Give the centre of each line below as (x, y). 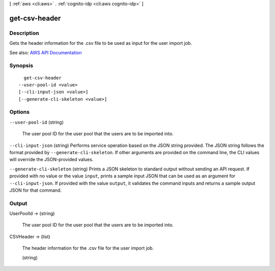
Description (24, 33)
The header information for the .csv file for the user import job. (88, 248)
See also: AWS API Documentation (46, 52)
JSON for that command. (36, 190)
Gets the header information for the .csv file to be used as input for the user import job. (101, 43)
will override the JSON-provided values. (51, 160)
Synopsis (21, 66)
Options (20, 112)
